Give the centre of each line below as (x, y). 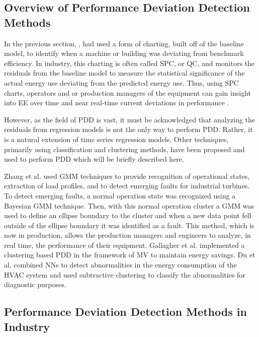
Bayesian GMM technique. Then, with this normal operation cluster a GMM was (129, 205)
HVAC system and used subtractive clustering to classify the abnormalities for (125, 274)
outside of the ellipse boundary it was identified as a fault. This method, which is (129, 225)
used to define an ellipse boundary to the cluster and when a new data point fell (128, 215)
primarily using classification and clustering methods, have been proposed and (124, 149)
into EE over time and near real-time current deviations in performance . (117, 103)
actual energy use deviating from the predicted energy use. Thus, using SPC (121, 82)
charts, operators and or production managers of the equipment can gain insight (127, 92)
